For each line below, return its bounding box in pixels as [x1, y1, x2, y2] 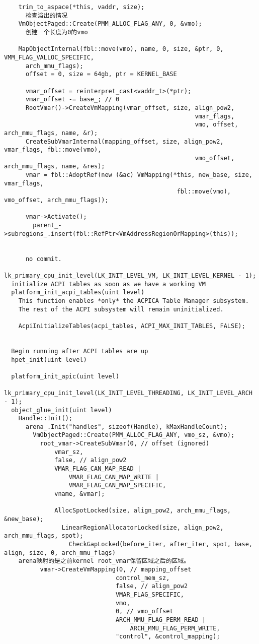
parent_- [33, 222, 62, 229]
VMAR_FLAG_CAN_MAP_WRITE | [68, 473, 159, 481]
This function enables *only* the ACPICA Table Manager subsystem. [18, 297, 249, 304]
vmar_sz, [54, 448, 83, 456]
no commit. [25, 255, 62, 263]
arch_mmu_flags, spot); [4, 532, 83, 540]
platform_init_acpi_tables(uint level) [11, 289, 145, 296]
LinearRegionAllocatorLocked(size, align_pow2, [61, 524, 224, 531]
